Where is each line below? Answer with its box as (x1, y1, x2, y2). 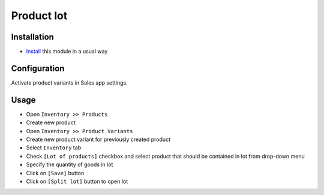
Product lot (11, 9, 68, 22)
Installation (11, 32, 54, 42)
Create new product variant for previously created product (26, 136, 171, 143)
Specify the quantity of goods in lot (26, 161, 113, 168)
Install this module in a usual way (26, 48, 108, 55)
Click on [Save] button (26, 169, 85, 176)
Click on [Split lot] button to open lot (26, 178, 128, 185)
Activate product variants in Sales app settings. (11, 79, 128, 86)
